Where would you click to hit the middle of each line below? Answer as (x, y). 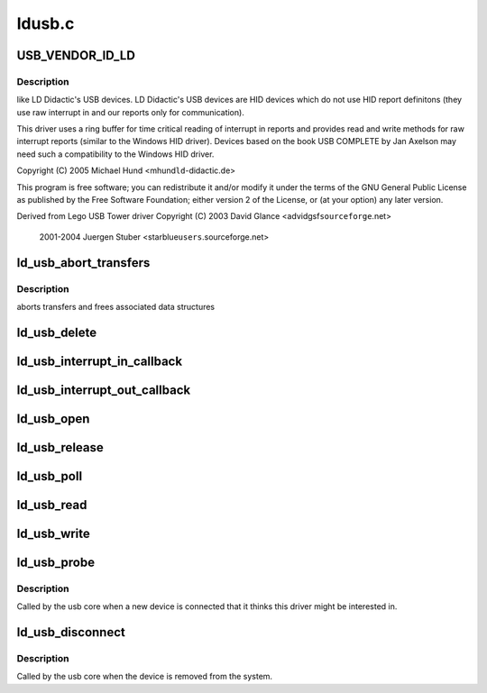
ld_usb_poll (50, 476)
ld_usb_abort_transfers (83, 263)
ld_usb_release (60, 447)
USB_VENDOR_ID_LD (76, 55)
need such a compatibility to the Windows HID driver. (115, 154)
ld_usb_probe (55, 562)
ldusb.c (46, 23)
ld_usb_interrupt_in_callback (100, 361)
